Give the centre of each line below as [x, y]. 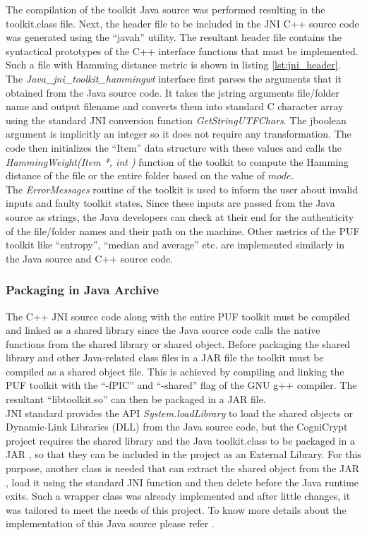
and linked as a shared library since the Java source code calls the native [163, 330]
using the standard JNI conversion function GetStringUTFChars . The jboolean [176, 120]
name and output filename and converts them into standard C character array [175, 106]
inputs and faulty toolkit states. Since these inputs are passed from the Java [170, 203]
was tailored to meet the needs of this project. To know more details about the [176, 509]
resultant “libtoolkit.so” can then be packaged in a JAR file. [136, 399]
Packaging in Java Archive [83, 290]
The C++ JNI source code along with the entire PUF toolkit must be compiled [178, 316]
